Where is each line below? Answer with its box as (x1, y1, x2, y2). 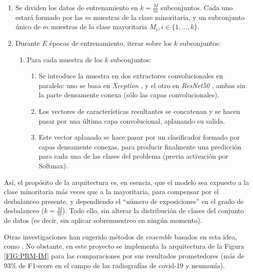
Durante (15, 38, 40, 48)
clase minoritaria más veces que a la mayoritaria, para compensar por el (4, 186, 219, 197)
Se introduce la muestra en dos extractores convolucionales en (39, 71, 223, 81)
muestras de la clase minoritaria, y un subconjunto (93, 12, 245, 22)
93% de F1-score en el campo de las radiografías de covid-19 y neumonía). (4, 260, 225, 270)
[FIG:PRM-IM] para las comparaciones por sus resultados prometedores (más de (4, 250, 245, 260)
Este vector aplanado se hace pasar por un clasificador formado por (39, 132, 240, 142)
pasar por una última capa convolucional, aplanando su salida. (39, 115, 225, 126)
